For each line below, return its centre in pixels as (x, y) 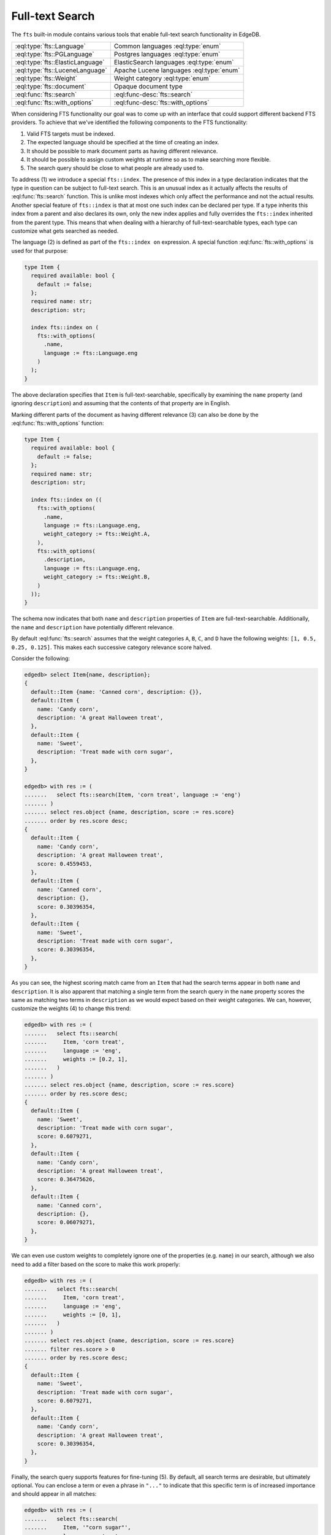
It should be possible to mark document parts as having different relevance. (122, 151)
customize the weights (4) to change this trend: (71, 1008)
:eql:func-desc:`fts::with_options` (162, 103)
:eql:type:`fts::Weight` (46, 78)
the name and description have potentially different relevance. (93, 627)
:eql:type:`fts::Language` (50, 46)
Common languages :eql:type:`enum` (167, 46)
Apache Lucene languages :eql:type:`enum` (177, 70)
